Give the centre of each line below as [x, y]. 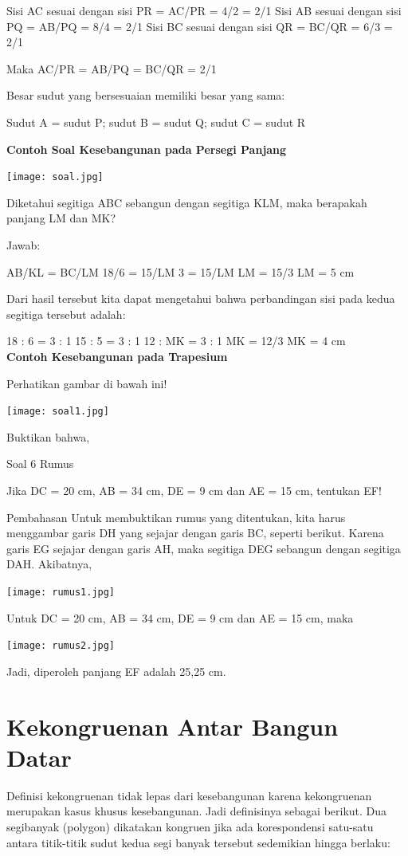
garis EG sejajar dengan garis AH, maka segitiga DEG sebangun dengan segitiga [204, 548]
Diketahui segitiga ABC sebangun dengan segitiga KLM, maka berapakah [187, 202]
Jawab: [24, 245]
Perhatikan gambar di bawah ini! [87, 383]
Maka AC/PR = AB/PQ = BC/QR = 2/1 [112, 68]
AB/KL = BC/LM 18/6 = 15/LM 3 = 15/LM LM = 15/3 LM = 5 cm [180, 271]
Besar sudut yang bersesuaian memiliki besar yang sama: [146, 95]
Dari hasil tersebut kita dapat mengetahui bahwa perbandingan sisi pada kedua [201, 298]
